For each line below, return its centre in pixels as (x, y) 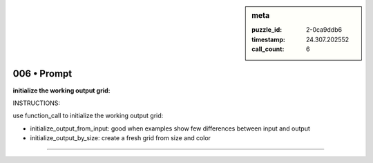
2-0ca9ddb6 (324, 30)
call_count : (268, 49)
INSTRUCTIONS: (36, 103)
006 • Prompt (42, 74)
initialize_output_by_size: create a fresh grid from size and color (120, 138)
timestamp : (269, 39)
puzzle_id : (267, 30)
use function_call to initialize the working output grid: (88, 116)
